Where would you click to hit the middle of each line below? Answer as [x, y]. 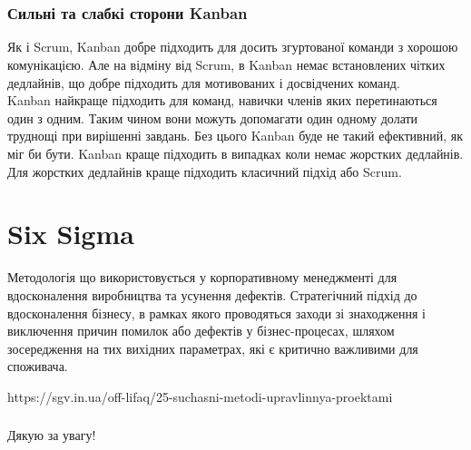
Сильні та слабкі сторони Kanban [128, 13]
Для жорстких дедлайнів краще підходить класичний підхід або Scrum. [205, 171]
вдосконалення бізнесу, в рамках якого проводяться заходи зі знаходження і [216, 313]
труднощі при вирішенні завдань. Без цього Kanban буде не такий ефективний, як [235, 136]
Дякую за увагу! [52, 435]
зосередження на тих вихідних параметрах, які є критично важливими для [213, 348]
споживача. [38, 366]
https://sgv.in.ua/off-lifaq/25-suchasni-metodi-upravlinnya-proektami [200, 396]
